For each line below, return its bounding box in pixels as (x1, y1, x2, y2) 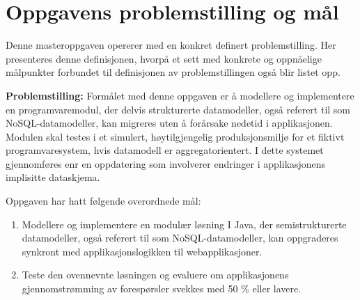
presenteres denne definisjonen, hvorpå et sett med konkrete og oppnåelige (6, 51, 322, 65)
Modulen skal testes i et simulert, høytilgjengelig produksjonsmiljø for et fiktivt (6, 129, 345, 143)
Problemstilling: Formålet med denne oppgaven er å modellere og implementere (6, 88, 354, 102)
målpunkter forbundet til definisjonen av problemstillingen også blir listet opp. (6, 65, 341, 79)
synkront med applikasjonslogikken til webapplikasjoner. (22, 244, 263, 258)
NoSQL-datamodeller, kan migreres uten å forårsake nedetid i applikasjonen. (6, 116, 333, 130)
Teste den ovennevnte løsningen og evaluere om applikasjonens (22, 267, 289, 282)
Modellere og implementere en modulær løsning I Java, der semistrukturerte (22, 216, 347, 231)
